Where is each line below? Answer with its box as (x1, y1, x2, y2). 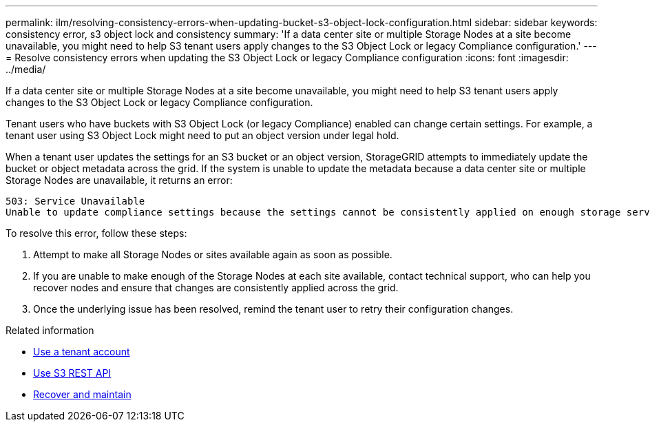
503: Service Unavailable (6, 196, 145, 207)
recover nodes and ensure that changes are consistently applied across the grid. (33, 282, 399, 293)
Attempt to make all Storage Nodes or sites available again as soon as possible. (33, 249, 392, 260)
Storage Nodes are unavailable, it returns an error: (6, 174, 233, 186)
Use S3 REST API (33, 367, 112, 379)
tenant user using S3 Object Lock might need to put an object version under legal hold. (6, 129, 399, 141)
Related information (6, 324, 94, 336)
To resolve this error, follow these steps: (6, 227, 187, 239)
